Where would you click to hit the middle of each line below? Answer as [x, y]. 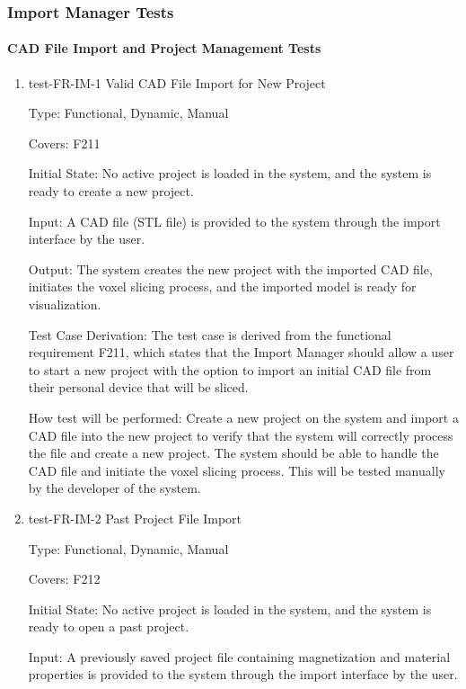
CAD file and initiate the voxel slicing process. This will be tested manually [237, 470]
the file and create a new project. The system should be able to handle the [233, 453]
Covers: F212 [64, 579]
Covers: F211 [64, 143]
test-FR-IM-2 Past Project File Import [135, 518]
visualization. [65, 304]
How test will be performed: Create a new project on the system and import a [243, 417]
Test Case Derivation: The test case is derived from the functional [210, 334]
